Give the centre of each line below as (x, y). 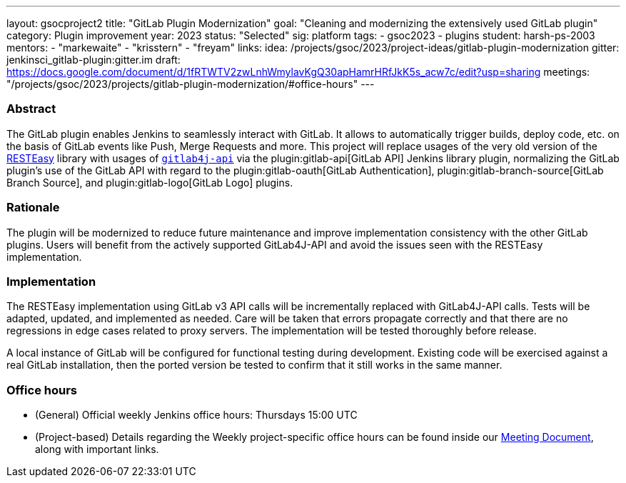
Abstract (31, 109)
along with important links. (97, 449)
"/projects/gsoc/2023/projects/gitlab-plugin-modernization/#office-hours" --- (191, 84)
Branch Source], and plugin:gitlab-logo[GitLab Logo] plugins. (150, 182)
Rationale (33, 208)
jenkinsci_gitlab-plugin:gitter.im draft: (94, 60)
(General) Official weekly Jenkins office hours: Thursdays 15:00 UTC (196, 415)
